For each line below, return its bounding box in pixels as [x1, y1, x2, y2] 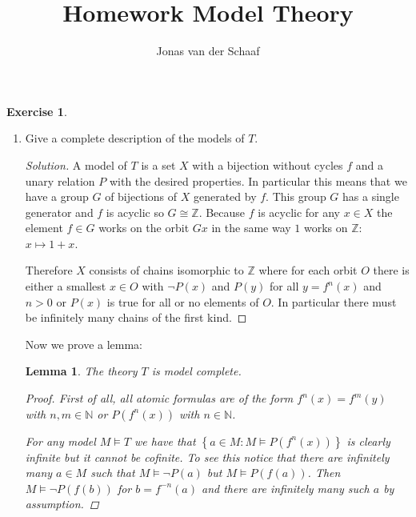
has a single [342, 188, 399, 205]
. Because [198, 203, 246, 220]
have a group [25, 188, 89, 205]
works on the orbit [98, 219, 190, 236]
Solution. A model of [25, 156, 127, 173]
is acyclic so [106, 203, 164, 220]
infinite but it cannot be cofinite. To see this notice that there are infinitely [25, 448, 390, 465]
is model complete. [151, 363, 242, 379]
